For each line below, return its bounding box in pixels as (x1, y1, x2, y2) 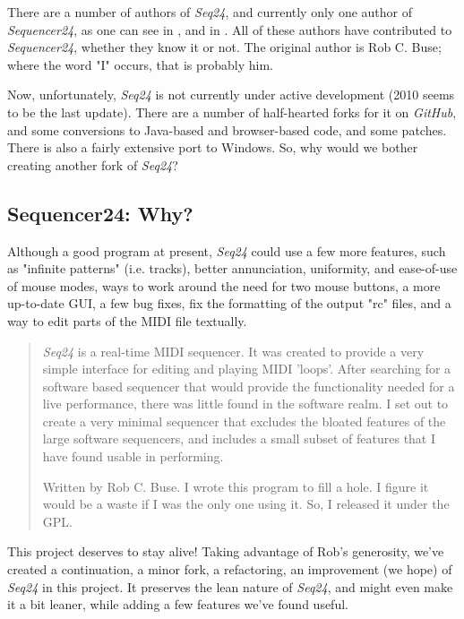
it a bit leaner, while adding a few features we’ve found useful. (7, 595, 348, 614)
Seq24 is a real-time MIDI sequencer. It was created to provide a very (42, 341, 425, 360)
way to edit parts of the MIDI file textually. (7, 311, 247, 330)
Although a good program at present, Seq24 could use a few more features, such (7, 241, 446, 260)
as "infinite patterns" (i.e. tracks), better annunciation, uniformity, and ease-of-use (7, 259, 458, 278)
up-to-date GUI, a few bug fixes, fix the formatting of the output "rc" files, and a (7, 294, 451, 313)
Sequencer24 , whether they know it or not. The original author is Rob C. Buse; (7, 38, 442, 56)
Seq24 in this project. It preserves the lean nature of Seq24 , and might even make (7, 577, 453, 596)
